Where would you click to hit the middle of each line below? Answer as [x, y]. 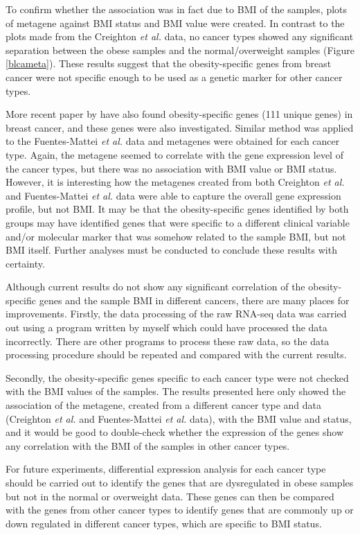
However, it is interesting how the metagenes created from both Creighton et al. [175, 182]
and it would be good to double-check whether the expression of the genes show [175, 432]
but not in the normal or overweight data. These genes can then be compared [170, 496]
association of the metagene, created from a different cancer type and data [164, 405]
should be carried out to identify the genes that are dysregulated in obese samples [180, 482]
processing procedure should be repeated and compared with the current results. [176, 354]
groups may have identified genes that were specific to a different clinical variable [178, 222]
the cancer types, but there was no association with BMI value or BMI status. [171, 168]
